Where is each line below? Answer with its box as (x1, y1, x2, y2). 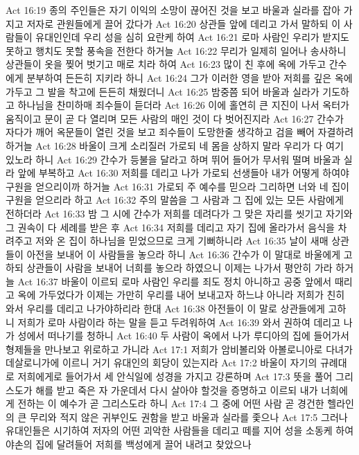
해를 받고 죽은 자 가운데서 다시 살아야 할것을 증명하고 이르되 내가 (35, 382, 318, 397)
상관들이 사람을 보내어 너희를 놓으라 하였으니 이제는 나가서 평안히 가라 (26, 260, 333, 275)
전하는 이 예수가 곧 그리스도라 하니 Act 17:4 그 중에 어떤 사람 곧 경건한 (17, 396, 324, 411)
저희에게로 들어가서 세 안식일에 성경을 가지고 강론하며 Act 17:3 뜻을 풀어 (17, 369, 333, 384)
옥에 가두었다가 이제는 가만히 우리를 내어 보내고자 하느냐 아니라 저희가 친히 (17, 287, 345, 302)
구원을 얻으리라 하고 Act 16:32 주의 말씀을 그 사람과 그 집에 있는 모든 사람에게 (6, 193, 344, 207)
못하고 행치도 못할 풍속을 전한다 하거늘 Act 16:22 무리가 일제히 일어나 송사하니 (6, 43, 347, 57)
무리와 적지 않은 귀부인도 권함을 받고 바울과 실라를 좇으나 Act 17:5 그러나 (30, 409, 348, 424)
